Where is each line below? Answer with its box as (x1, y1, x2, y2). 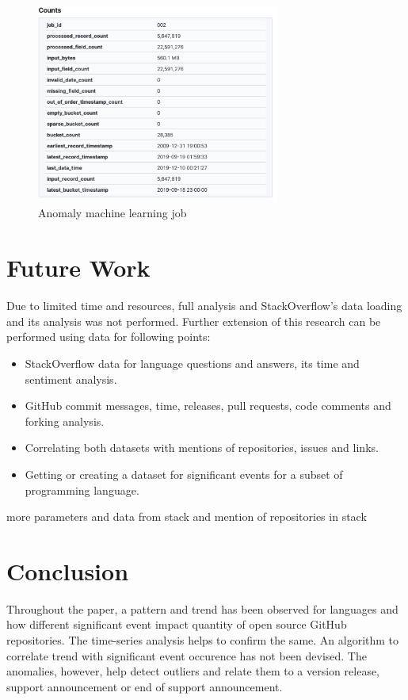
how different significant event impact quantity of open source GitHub (6, 616, 347, 633)
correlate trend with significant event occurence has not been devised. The (6, 647, 367, 664)
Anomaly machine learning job (38, 205, 187, 221)
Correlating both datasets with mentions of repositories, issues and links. (25, 439, 379, 456)
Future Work (6, 251, 151, 284)
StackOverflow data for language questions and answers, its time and (25, 354, 360, 371)
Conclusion (6, 554, 129, 587)
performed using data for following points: (6, 328, 211, 345)
